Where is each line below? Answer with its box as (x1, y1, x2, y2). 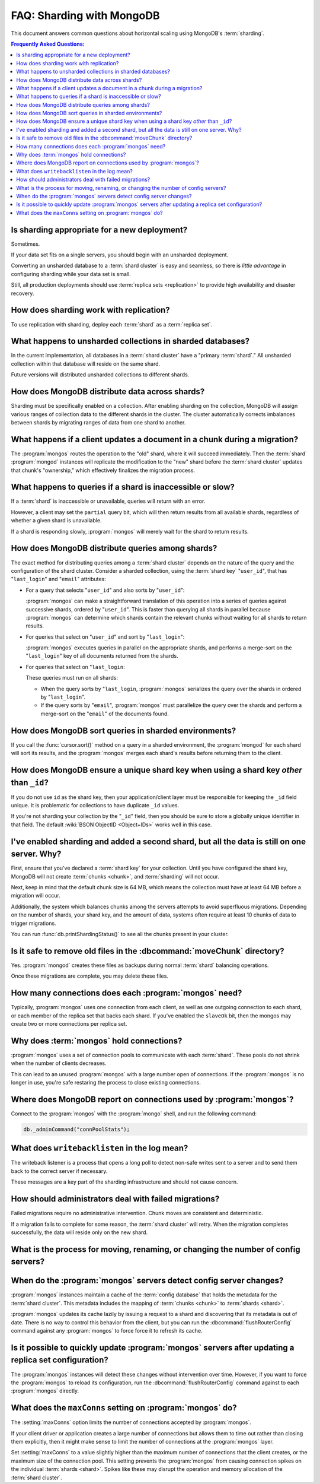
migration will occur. (11, 892, 60, 899)
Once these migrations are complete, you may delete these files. (11, 972, 169, 979)
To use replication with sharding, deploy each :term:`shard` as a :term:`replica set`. (11, 321, 213, 328)
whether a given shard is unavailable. (11, 517, 102, 524)
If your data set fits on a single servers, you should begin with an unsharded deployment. (11, 251, 229, 258)
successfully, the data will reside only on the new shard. (11, 1229, 148, 1236)
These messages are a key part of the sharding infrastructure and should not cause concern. (11, 1178, 238, 1185)
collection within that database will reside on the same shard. (11, 360, 161, 367)
